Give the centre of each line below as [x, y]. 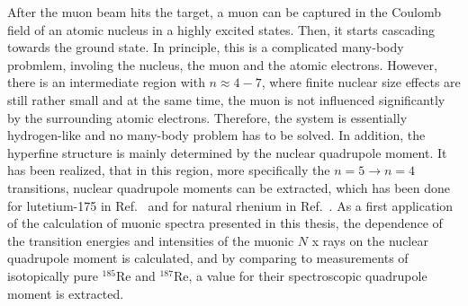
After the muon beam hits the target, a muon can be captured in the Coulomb [225, 12]
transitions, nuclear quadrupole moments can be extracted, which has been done [229, 187]
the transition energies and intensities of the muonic [151, 240]
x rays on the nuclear [370, 240]
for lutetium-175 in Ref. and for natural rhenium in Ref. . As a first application [230, 205]
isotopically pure [53, 275]
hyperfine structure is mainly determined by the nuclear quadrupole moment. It [227, 152]
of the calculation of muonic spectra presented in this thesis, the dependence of [225, 223]
